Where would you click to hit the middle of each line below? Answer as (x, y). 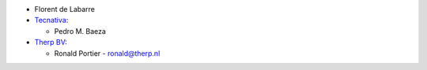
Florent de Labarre (64, 9)
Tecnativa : (51, 20)
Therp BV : (51, 42)
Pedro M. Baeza (80, 31)
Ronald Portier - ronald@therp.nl (107, 53)
